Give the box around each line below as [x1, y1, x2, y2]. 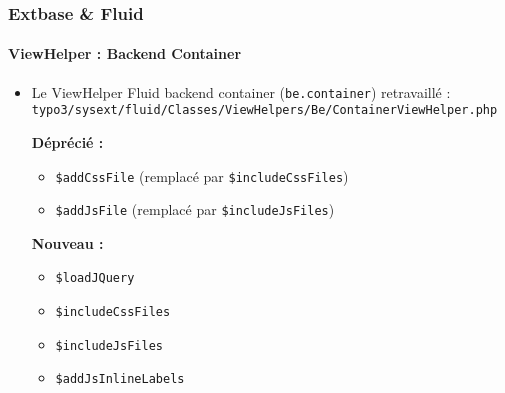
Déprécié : [31, 131, 104, 152]
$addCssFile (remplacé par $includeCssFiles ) [55, 165, 349, 186]
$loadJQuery [55, 271, 135, 286]
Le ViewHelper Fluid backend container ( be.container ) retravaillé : [31, 81, 451, 102]
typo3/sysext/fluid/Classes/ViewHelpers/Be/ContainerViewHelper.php [31, 103, 498, 118]
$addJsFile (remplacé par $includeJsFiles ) [55, 199, 335, 220]
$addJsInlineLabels [55, 372, 185, 387]
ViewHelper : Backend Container [8, 43, 242, 64]
